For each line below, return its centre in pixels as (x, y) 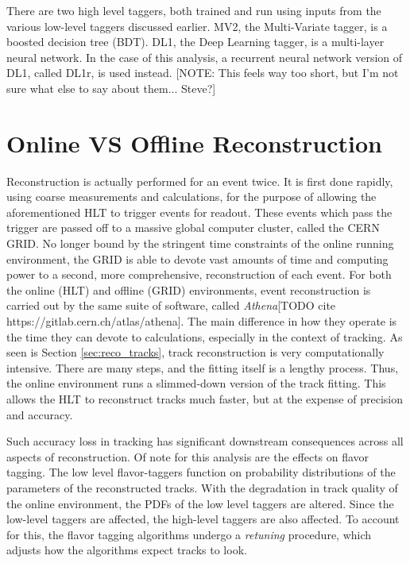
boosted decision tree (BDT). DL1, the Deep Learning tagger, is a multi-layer (195, 42)
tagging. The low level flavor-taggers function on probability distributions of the (201, 472)
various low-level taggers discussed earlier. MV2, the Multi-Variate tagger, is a (197, 26)
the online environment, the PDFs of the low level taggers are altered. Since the (200, 503)
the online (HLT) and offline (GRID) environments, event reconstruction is (189, 289)
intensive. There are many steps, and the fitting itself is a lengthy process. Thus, (203, 367)
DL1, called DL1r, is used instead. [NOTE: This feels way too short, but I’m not (203, 73)
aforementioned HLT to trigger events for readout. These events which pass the (199, 212)
